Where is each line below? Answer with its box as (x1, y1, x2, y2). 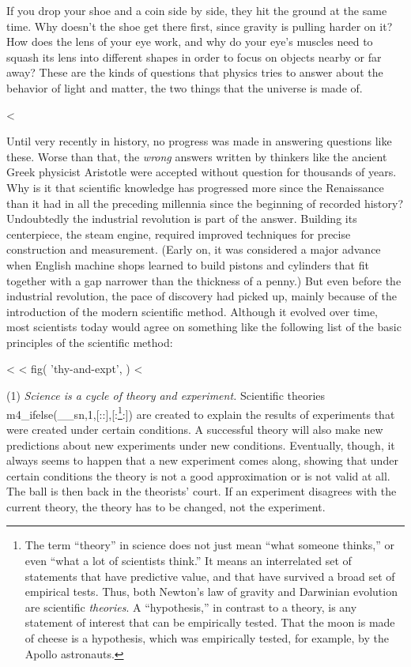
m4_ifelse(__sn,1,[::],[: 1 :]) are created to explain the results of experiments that (6, 403, 395, 422)
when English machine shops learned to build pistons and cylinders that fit (6, 256, 369, 273)
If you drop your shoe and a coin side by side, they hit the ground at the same (6, 2, 387, 18)
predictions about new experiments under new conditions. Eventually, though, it (6, 436, 395, 453)
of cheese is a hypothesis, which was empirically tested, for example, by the (25, 630, 389, 646)
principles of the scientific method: (6, 333, 173, 350)
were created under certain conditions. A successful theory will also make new (6, 420, 383, 437)
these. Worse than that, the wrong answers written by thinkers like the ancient (6, 148, 387, 164)
